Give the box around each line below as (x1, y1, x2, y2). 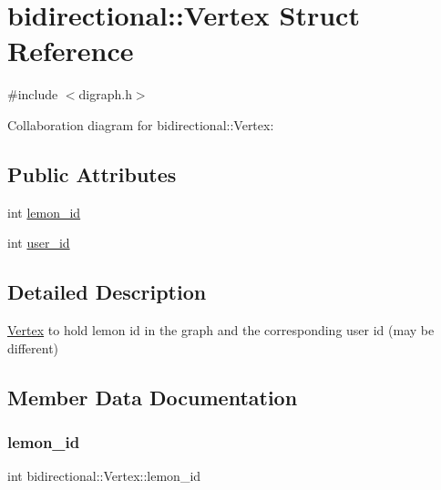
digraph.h (78, 85, 132, 104)
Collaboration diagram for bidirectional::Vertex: (7, 115, 274, 134)
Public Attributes (7, 159, 177, 188)
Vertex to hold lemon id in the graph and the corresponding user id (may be (7, 321, 435, 340)
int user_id (7, 233, 70, 252)
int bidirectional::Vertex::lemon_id (7, 466, 201, 485)
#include (7, 85, 58, 104)
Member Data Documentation (7, 383, 298, 411)
